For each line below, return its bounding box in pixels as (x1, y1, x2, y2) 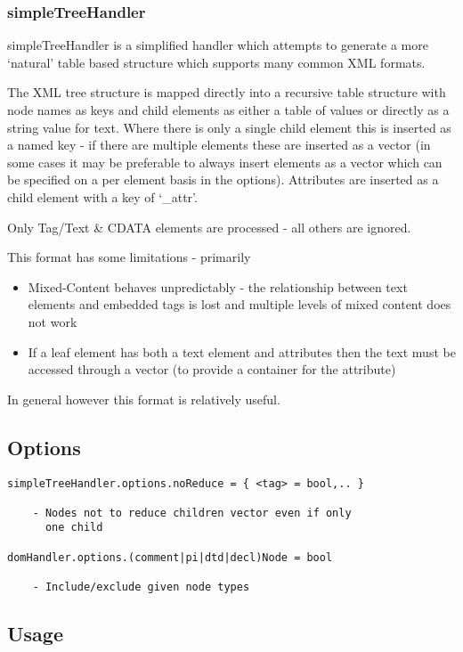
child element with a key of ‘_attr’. (7, 187, 198, 206)
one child (45, 521, 103, 534)
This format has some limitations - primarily (7, 248, 251, 266)
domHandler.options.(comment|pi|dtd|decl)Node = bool (7, 550, 333, 564)
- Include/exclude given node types (32, 581, 250, 594)
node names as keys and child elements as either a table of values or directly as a (7, 101, 450, 118)
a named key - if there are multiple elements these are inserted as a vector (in (7, 135, 431, 154)
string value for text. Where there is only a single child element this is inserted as (7, 118, 451, 136)
